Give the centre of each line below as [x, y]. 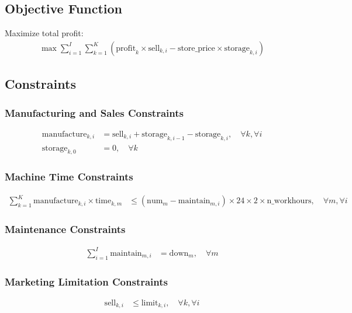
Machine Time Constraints [69, 177]
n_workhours [289, 201]
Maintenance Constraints [65, 229]
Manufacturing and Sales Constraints [94, 112]
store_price [196, 48]
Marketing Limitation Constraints [86, 281]
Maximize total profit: [44, 33]
